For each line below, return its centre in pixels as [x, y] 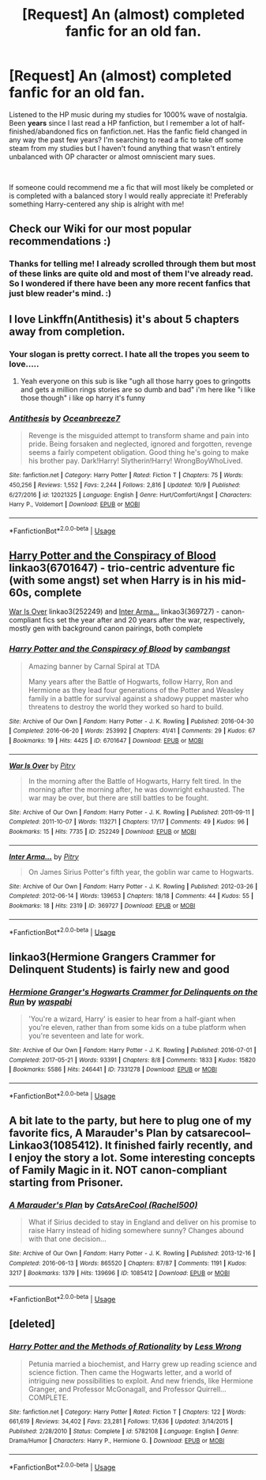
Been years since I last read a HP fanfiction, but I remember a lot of [118, 123]
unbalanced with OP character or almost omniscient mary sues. [112, 157]
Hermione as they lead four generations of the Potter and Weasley [136, 690]
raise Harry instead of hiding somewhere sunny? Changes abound [136, 1231]
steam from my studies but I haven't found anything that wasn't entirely [125, 148]
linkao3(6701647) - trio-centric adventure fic [122, 568]
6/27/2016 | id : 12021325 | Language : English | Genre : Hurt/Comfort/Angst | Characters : [130, 495]
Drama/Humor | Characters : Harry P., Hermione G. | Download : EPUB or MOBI [117, 1441]
